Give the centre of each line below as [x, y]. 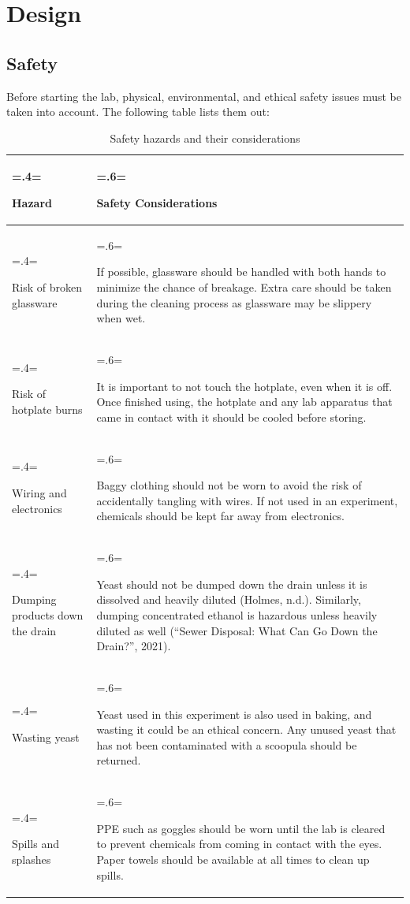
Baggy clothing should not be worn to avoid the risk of [229, 485]
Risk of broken [47, 286]
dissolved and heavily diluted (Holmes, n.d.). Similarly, [229, 599]
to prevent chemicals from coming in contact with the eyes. [239, 844]
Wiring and [39, 493]
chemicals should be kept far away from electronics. [220, 516]
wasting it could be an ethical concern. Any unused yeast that [246, 729]
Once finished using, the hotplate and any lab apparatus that [244, 402]
